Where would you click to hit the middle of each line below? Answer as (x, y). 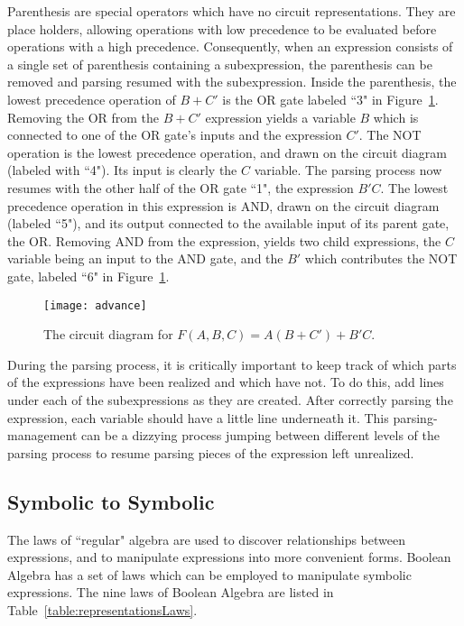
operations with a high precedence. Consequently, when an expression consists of (230, 46)
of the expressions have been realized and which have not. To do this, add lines (226, 382)
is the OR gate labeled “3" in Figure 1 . (330, 99)
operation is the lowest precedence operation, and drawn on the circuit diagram (227, 152)
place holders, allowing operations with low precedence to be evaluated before (222, 28)
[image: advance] (95, 305)
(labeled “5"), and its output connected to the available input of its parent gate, (228, 223)
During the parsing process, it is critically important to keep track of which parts (232, 364)
